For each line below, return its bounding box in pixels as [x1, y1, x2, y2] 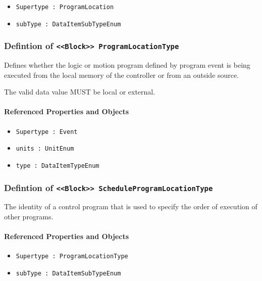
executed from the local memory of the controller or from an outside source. [4, 69, 239, 80]
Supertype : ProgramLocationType [16, 253, 128, 260]
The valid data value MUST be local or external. [4, 86, 155, 97]
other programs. [4, 211, 54, 222]
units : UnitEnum [16, 145, 74, 153]
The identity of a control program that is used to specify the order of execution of [4, 201, 257, 212]
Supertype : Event [16, 128, 78, 135]
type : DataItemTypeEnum [16, 162, 99, 169]
